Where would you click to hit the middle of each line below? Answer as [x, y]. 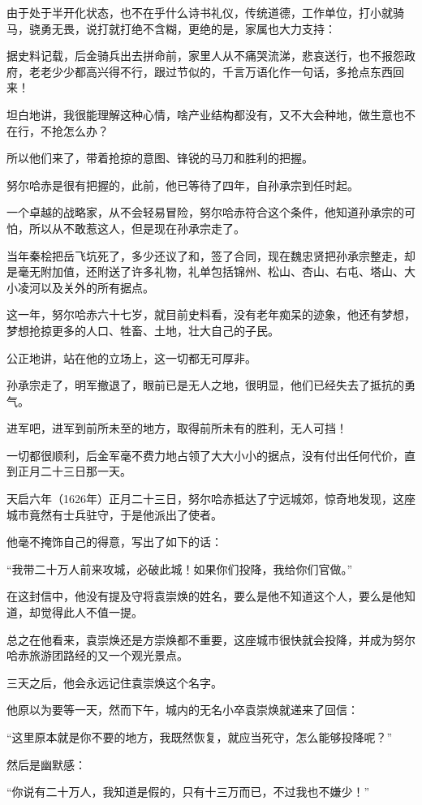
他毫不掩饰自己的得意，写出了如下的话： [114, 542]
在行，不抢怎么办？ [58, 130]
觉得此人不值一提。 [91, 612]
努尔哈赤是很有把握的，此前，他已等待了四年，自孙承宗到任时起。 [183, 185]
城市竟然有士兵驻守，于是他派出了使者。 [114, 514]
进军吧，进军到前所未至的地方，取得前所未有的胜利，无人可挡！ [177, 428]
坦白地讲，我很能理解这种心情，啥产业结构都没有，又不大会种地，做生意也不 [211, 114]
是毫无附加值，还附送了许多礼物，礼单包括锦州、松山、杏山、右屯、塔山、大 [211, 271]
